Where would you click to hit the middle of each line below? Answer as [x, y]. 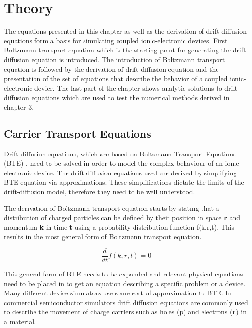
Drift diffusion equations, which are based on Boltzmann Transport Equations [120, 153]
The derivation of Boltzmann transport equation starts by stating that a [112, 208]
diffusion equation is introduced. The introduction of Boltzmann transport [115, 59]
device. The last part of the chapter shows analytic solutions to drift [136, 88]
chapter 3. [19, 107]
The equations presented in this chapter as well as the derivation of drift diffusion [125, 31]
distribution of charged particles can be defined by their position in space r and [122, 217]
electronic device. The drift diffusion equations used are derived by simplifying [120, 172]
